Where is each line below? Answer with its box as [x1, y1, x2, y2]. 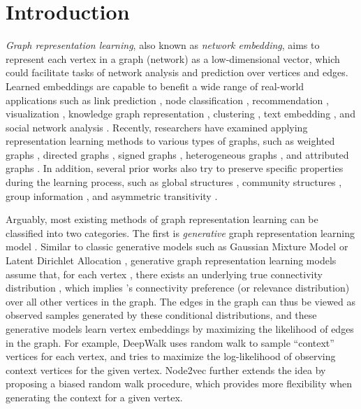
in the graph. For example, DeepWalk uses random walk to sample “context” [6, 335, 334, 350]
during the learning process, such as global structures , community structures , [6, 175, 342, 189]
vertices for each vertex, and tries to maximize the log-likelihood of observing [6, 349, 336, 364]
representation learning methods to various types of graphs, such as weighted [6, 134, 335, 148]
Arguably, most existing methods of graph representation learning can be [6, 212, 318, 227]
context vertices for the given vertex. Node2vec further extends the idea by [6, 362, 326, 377]
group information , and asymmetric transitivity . [6, 188, 218, 203]
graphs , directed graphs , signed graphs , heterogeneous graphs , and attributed [6, 147, 349, 162]
